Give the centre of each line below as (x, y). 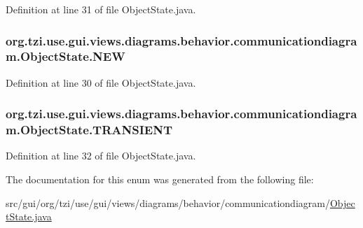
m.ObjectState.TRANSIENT (89, 130)
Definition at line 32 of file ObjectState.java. (101, 156)
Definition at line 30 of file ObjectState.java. (101, 82)
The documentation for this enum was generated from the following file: (160, 179)
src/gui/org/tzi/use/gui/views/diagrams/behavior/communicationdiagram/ (168, 202)
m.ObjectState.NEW (66, 56)
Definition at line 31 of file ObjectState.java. (101, 9)
